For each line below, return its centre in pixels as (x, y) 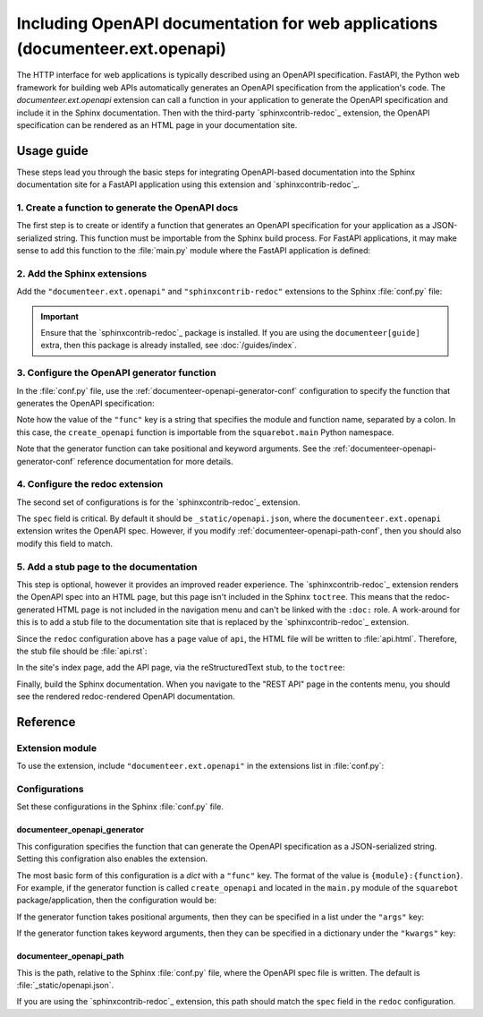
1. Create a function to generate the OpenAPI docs (127, 208)
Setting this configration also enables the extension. (112, 859)
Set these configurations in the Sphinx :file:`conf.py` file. (120, 807)
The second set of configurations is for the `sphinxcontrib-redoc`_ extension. (158, 502)
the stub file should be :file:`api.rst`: (82, 651)
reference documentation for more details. (155, 461)
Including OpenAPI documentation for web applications (227, 23)
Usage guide (52, 151)
